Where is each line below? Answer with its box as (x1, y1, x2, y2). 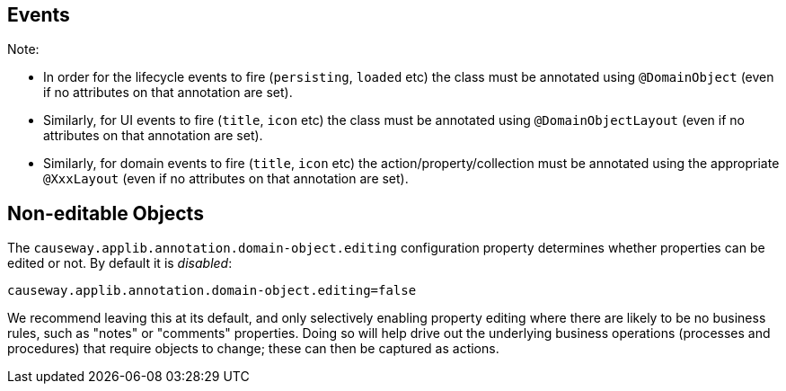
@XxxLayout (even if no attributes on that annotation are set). (43, 171, 409, 187)
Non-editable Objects (7, 201, 204, 225)
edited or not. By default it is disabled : (7, 255, 233, 271)
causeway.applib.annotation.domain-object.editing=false (7, 283, 417, 298)
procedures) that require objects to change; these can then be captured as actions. (7, 341, 499, 357)
